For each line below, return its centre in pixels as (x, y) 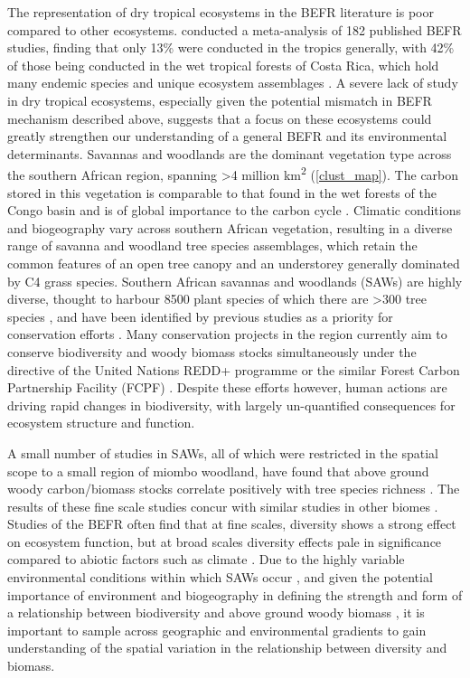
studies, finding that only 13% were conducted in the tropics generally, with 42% (231, 47)
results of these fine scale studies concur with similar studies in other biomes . (223, 506)
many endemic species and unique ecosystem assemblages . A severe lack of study (233, 83)
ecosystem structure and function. (101, 423)
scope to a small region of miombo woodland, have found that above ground (218, 471)
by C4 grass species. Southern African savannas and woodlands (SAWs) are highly (235, 281)
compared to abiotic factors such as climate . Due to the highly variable (206, 559)
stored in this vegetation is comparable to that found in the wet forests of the (222, 192)
